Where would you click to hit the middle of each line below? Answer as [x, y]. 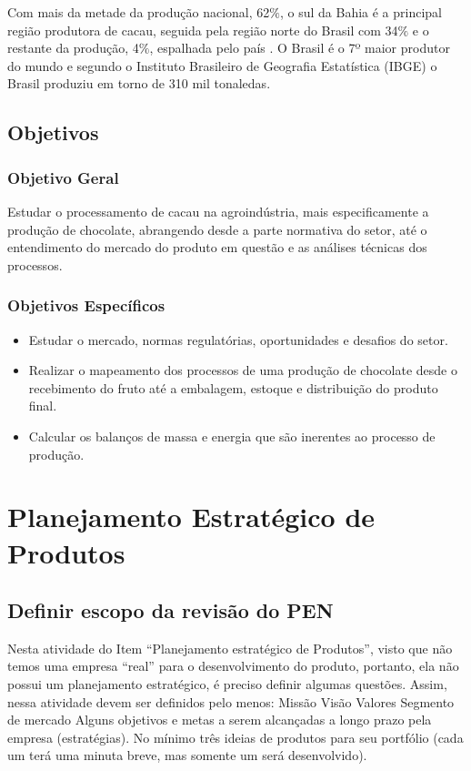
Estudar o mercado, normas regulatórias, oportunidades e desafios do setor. [238, 339]
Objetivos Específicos [86, 305]
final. [43, 406]
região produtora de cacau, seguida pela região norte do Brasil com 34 [203, 30]
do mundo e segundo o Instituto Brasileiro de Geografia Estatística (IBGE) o [222, 65]
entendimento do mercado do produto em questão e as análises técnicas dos [217, 247]
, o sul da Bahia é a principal [361, 12]
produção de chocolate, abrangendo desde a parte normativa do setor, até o [217, 229]
